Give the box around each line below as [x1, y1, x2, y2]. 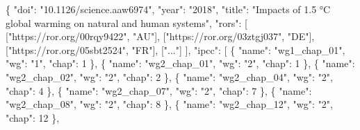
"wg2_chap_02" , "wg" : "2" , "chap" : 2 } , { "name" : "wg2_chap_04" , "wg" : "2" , [6, 69, 334, 84]
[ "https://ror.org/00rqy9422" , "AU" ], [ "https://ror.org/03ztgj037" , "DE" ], [6, 29, 315, 44]
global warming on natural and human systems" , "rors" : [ [6, 15, 247, 30]
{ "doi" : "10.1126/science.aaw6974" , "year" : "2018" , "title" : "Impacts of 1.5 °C [6, 2, 331, 16]
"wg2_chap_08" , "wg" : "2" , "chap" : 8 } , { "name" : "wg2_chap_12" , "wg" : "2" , [6, 97, 334, 111]
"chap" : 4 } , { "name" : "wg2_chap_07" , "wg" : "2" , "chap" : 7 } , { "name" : [6, 83, 312, 98]
